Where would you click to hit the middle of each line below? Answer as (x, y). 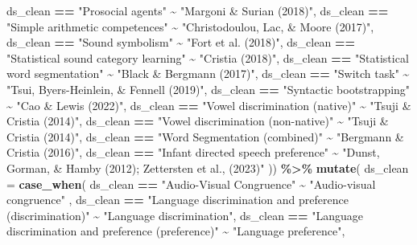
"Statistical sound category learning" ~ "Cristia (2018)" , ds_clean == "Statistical (208, 57)
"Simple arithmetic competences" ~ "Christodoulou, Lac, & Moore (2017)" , (190, 26)
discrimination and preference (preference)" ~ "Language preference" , (176, 231)
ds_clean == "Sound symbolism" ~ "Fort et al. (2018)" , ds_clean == (181, 42)
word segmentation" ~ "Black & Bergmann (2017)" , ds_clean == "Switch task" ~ (208, 73)
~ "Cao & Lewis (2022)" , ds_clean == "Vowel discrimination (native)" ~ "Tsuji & (209, 105)
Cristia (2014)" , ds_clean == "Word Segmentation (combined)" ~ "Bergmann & (205, 136)
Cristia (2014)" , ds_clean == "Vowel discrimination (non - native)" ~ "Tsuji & (198, 121)
